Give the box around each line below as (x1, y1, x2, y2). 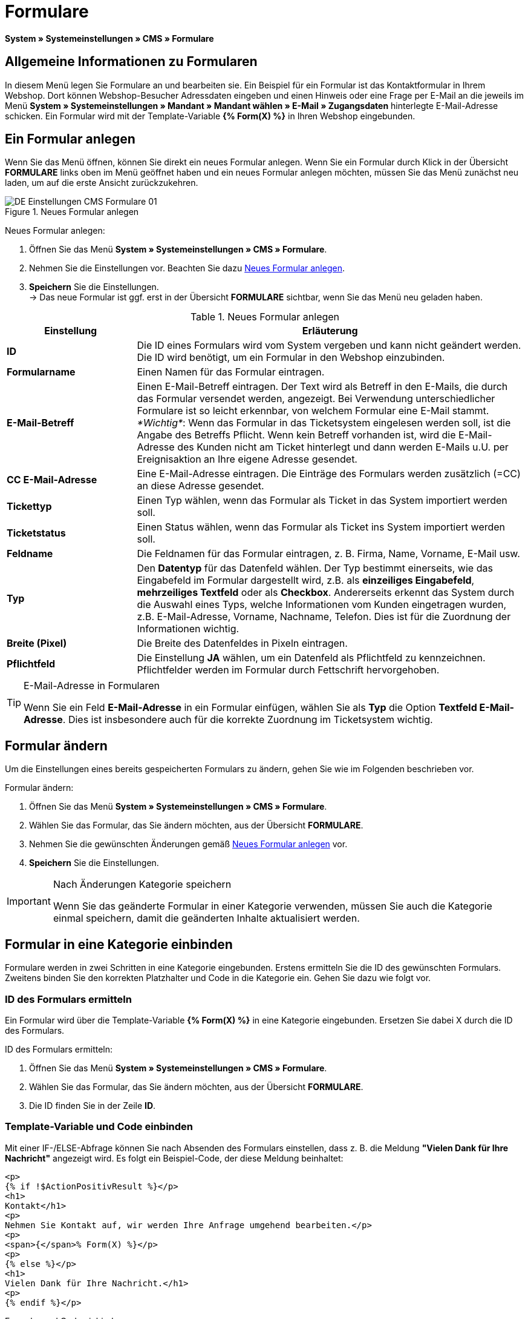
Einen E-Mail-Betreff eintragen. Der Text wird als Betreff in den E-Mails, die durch (137, 380, 508, 393)
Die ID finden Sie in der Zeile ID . (29, 1100, 156, 1111)
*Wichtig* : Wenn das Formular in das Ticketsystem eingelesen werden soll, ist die (137, 417, 511, 429)
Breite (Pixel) (7, 637, 67, 650)
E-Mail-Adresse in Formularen (24, 679, 160, 692)
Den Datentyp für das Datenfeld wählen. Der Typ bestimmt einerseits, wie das (137, 562, 493, 575)
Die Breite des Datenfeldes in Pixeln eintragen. (137, 637, 348, 650)
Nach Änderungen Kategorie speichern (53, 878, 232, 891)
